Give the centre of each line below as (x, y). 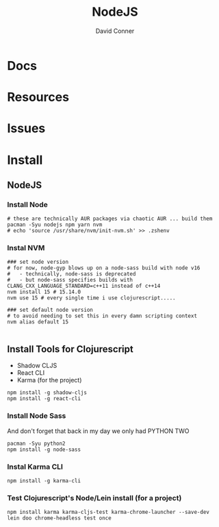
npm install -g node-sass (44, 450)
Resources (38, 97)
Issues (26, 128)
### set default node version (50, 310)
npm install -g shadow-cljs (47, 393)
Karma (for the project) (49, 380)
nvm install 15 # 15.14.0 (44, 292)
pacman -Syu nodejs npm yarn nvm (55, 225)
